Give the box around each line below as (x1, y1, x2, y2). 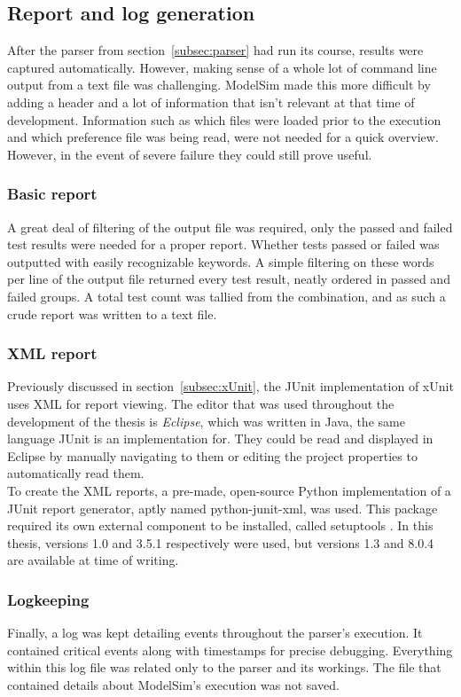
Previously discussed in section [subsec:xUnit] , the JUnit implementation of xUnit (7, 377, 454, 395)
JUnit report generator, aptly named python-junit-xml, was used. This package (7, 498, 438, 517)
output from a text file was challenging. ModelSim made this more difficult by (7, 75, 431, 94)
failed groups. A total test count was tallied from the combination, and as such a (7, 286, 446, 305)
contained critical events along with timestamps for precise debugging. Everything (7, 640, 453, 659)
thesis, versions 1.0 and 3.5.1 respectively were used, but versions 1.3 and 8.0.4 (7, 533, 434, 552)
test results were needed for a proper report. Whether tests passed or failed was (7, 235, 440, 254)
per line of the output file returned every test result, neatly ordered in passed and (7, 270, 450, 288)
